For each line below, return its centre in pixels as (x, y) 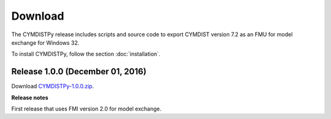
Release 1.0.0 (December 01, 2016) (79, 71)
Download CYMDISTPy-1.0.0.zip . (53, 86)
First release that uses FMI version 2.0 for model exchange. (86, 109)
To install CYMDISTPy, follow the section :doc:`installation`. (86, 54)
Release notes (30, 98)
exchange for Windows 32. (45, 42)
